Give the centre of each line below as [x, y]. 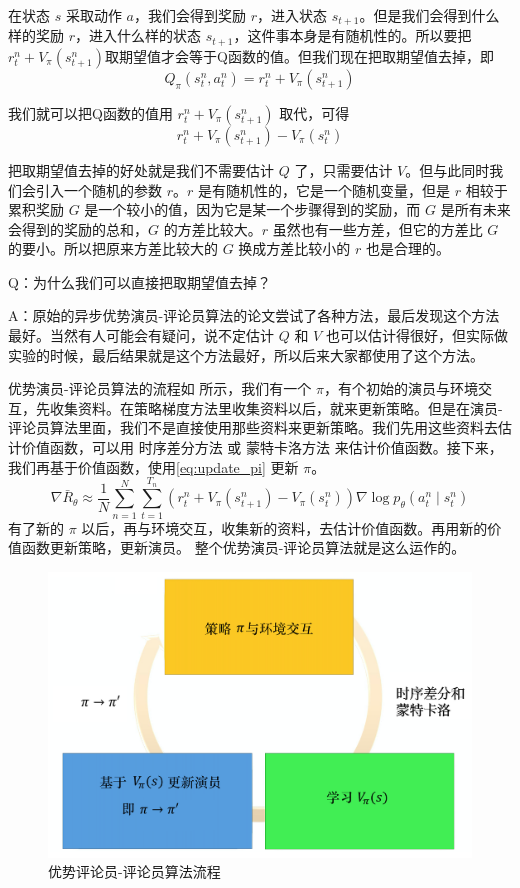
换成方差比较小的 [294, 248]
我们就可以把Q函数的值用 [90, 112]
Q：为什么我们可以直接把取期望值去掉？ [139, 281]
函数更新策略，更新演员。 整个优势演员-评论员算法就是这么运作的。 [243, 547]
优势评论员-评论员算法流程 [134, 871]
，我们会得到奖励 [189, 15]
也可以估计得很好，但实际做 [416, 335]
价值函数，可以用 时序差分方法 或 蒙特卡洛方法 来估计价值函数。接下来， [262, 447]
